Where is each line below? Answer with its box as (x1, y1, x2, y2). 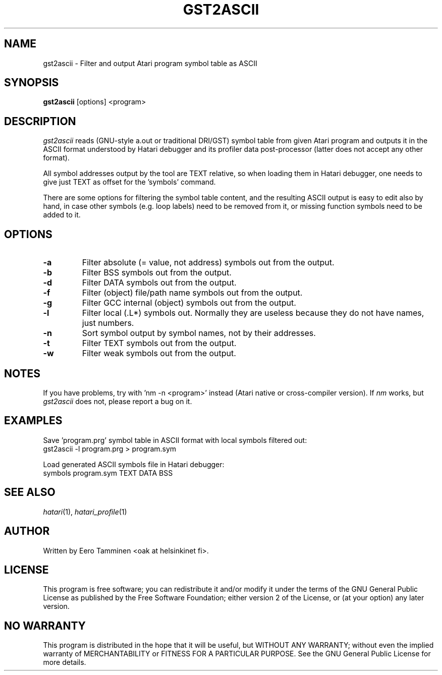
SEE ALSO (4, 486, 56, 499)
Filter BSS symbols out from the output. (82, 267, 232, 278)
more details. (43, 658, 86, 667)
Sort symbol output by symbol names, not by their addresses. (82, 328, 316, 339)
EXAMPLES (4, 414, 63, 427)
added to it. (43, 210, 81, 219)
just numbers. (82, 318, 134, 328)
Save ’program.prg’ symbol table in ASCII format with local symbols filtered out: (43, 435, 307, 444)
